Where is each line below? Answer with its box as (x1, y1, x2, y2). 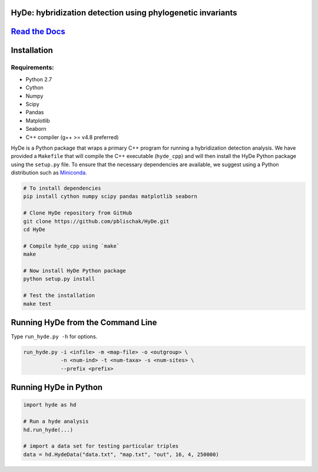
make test (23, 301, 52, 307)
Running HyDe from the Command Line (11, 317, 157, 327)
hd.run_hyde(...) (23, 426, 74, 433)
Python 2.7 (25, 75, 52, 82)
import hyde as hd (23, 401, 77, 408)
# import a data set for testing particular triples (23, 443, 179, 450)
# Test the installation (23, 292, 95, 299)
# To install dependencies (23, 185, 101, 192)
